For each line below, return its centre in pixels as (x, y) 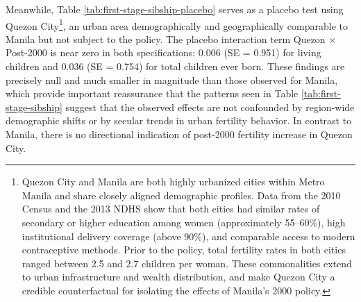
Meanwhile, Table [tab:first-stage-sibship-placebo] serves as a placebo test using (175, 9)
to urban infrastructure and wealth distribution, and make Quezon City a (178, 277)
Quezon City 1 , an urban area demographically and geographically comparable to (177, 24)
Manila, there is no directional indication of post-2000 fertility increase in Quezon (179, 134)
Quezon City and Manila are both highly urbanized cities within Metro (173, 182)
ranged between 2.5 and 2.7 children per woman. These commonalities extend (187, 263)
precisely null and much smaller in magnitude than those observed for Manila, (172, 79)
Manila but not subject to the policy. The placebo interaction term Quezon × (171, 39)
